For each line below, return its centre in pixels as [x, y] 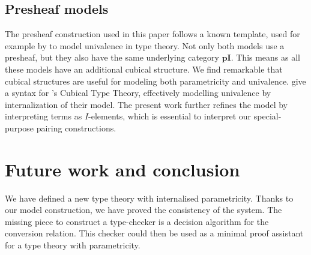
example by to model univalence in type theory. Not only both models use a [145, 45]
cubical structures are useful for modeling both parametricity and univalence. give [155, 81]
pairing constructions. [76, 127]
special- [267, 116]
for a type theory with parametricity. [73, 245]
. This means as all [266, 57]
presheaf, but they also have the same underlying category [112, 57]
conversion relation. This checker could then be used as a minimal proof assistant [154, 233]
